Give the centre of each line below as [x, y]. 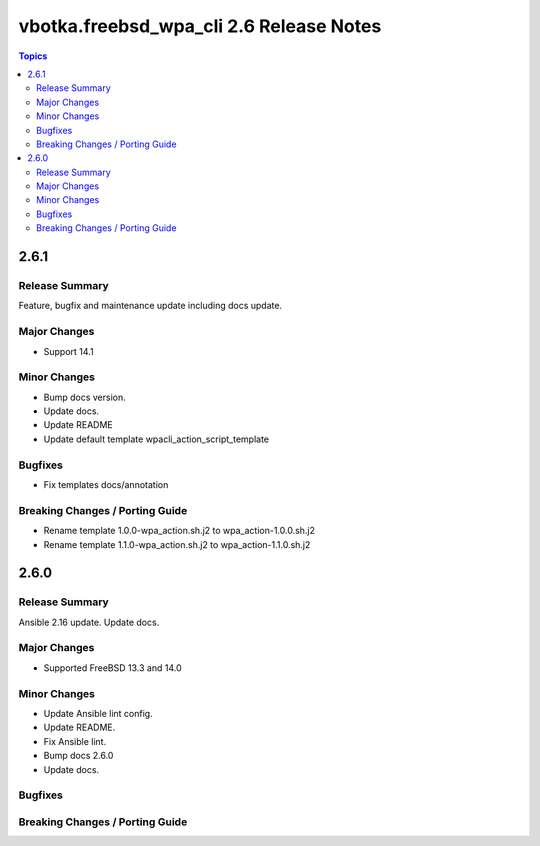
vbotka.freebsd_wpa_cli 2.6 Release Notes [200, 26]
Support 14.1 [68, 351]
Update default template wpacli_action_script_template [156, 439]
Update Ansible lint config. [98, 713]
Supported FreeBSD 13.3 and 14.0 [112, 667]
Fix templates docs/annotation [106, 484]
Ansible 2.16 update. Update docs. [89, 622]
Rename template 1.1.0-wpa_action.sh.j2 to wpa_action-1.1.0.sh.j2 [177, 544]
